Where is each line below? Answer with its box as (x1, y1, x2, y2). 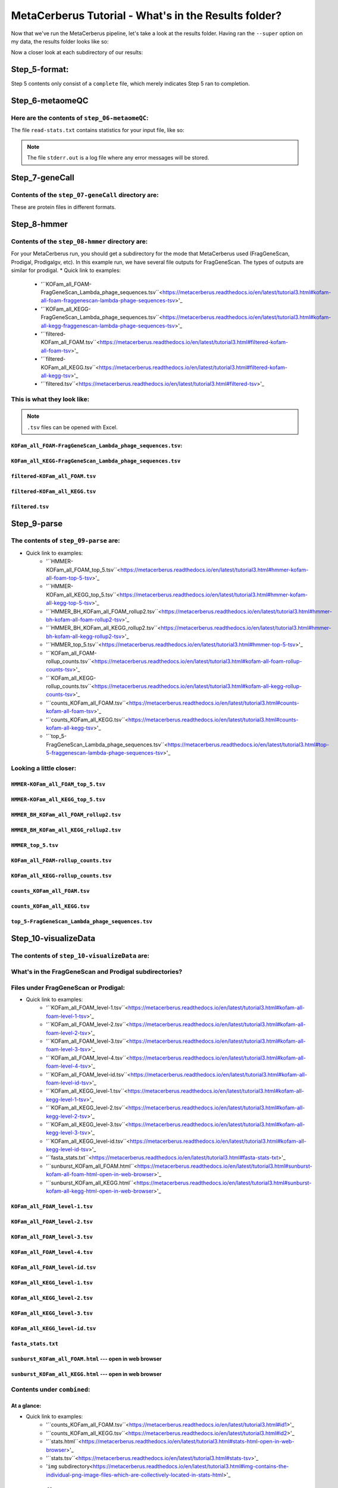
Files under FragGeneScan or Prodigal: (11, 983, 125, 992)
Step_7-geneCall (11, 173, 74, 183)
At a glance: (11, 1402, 42, 1409)
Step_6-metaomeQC (11, 96, 89, 106)
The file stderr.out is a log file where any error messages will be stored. (27, 154, 209, 161)
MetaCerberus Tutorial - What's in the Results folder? (11, 9, 282, 22)
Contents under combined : (11, 1385, 90, 1393)
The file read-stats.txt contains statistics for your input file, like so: (11, 127, 184, 134)
